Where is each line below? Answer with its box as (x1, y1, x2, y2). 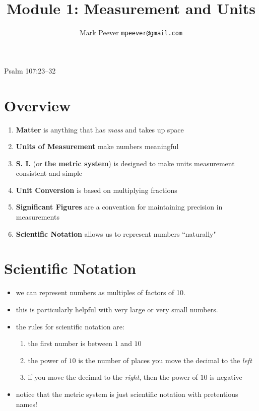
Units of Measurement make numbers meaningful (16, 141, 179, 152)
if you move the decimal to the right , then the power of (28, 372, 198, 382)
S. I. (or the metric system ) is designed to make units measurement (16, 158, 235, 168)
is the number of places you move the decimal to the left (78, 355, 252, 365)
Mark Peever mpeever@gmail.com (79, 27, 183, 38)
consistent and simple (16, 168, 83, 178)
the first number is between (28, 338, 113, 349)
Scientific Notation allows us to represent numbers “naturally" (16, 228, 216, 239)
